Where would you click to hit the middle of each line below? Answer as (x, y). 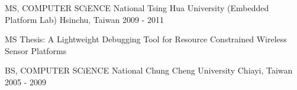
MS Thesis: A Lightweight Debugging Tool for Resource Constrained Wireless (146, 39)
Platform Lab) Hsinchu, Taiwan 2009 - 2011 (84, 19)
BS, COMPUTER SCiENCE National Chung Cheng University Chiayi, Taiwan (149, 70)
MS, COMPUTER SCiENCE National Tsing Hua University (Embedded (137, 8)
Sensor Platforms (36, 50)
